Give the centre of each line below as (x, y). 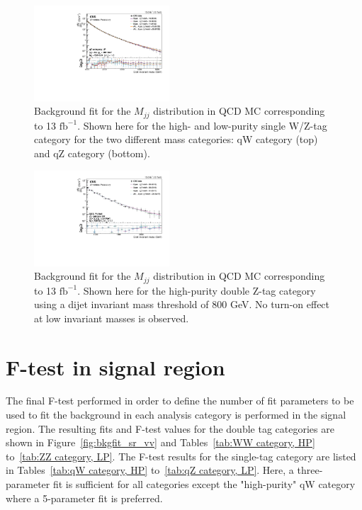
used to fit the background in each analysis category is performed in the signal (176, 415)
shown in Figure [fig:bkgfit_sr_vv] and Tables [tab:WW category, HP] (160, 442)
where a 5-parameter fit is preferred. (84, 498)
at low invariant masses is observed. (112, 318)
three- (310, 470)
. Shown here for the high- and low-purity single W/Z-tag (202, 125)
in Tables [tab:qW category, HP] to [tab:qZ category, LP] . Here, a (150, 470)
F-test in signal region (115, 367)
